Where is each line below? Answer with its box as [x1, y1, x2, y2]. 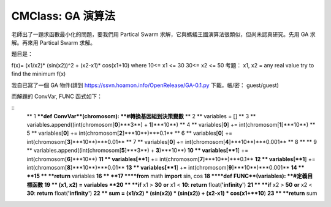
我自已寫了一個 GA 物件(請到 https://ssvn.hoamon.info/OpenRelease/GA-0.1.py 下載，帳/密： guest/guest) [11, 81, 279, 89]
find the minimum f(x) [11, 70, 66, 78]
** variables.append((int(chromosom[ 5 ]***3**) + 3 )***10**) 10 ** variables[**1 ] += [26, 147, 248, 154]
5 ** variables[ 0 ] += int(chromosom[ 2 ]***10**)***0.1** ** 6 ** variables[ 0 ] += [26, 129, 233, 137]
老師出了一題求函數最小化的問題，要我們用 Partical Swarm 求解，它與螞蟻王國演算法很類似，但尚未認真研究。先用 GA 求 [11, 31, 316, 38]
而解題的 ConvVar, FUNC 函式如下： [11, 92, 103, 100]
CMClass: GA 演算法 [11, 9, 116, 23]
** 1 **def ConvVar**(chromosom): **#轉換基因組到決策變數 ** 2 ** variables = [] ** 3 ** [26, 112, 256, 119]
